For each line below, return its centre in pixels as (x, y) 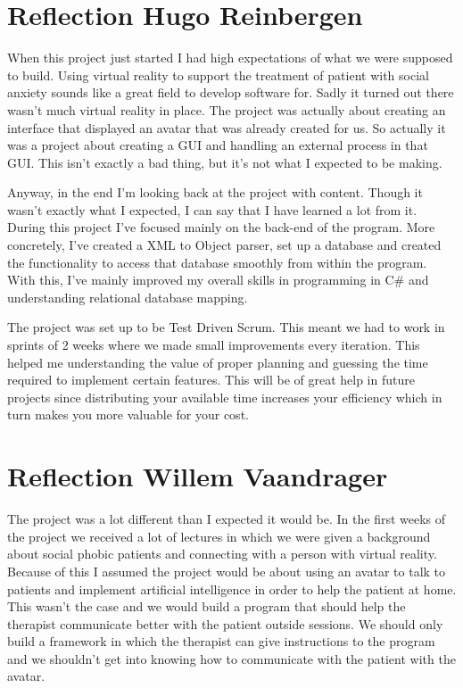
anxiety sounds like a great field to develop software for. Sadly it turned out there (231, 92)
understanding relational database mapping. (128, 297)
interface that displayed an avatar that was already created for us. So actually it (227, 127)
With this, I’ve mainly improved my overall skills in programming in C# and (218, 280)
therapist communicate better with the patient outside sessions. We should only (225, 623)
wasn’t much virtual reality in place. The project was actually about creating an (227, 109)
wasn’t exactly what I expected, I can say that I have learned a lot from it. (212, 209)
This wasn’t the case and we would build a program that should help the (207, 606)
